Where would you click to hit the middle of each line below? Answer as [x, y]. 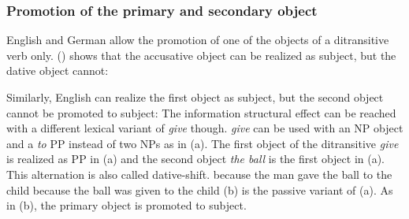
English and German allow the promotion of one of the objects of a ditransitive [198, 40]
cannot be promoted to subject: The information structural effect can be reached [201, 112]
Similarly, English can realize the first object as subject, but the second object [195, 97]
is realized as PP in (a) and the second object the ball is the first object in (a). [196, 159]
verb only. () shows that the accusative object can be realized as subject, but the [201, 55]
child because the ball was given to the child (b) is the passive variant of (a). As [200, 189]
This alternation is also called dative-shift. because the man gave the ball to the [199, 174]
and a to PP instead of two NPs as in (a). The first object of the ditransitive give [203, 143]
